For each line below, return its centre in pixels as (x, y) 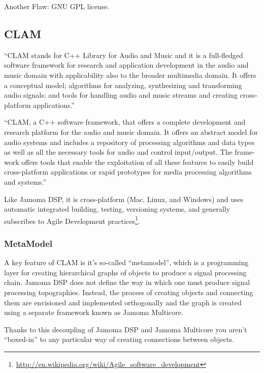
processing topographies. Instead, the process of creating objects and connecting (129, 292)
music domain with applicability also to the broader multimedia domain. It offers (130, 75)
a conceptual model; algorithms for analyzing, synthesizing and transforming (123, 85)
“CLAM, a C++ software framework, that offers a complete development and (125, 122)
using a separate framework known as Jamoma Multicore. (94, 312)
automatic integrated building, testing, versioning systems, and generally (117, 209)
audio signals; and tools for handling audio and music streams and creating (121, 95)
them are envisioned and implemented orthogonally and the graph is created (123, 302)
